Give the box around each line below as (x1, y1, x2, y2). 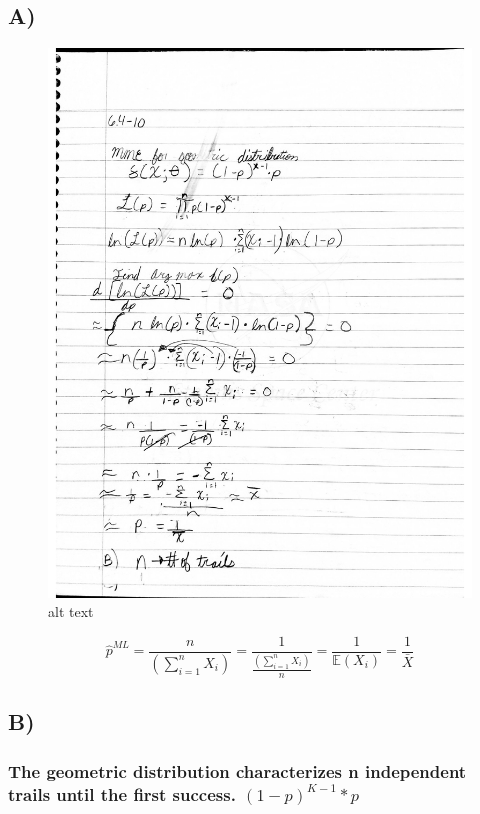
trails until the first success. (8, 781, 236, 806)
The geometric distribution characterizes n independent (8, 758, 467, 783)
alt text (48, 601, 94, 622)
